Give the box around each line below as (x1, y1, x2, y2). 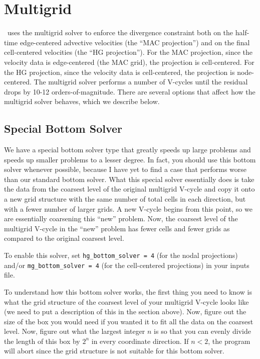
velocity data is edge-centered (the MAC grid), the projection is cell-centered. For (4, 56, 254, 67)
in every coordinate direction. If (91, 335, 189, 346)
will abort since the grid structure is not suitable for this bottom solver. (4, 345, 224, 356)
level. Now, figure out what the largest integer (4, 326, 145, 336)
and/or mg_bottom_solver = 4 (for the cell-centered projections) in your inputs (4, 259, 249, 270)
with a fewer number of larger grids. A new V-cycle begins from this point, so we (4, 203, 252, 214)
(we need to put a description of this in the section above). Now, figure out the (4, 306, 246, 317)
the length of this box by (4, 335, 80, 346)
